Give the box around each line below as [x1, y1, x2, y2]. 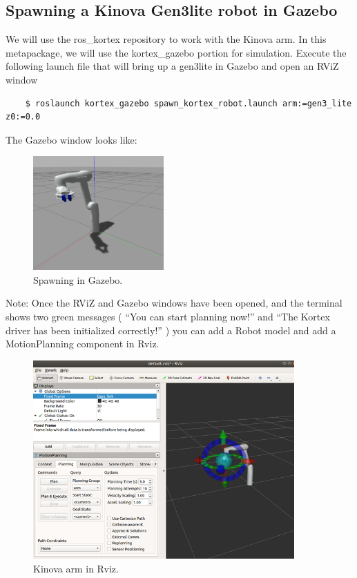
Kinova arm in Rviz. [33, 561, 119, 576]
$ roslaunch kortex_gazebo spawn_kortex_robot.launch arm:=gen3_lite [25, 98, 352, 108]
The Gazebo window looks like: [6, 132, 137, 146]
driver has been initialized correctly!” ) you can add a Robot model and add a [6, 322, 336, 337]
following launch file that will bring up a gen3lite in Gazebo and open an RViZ [6, 59, 339, 73]
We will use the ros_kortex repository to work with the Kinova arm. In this [6, 32, 327, 46]
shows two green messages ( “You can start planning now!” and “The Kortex [6, 309, 330, 323]
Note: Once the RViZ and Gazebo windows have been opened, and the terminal [6, 296, 342, 310]
